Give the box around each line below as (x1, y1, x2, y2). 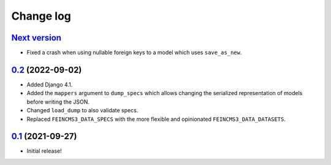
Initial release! (26, 147, 62, 155)
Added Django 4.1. (26, 80, 73, 88)
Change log (11, 9, 72, 23)
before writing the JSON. (26, 98, 90, 106)
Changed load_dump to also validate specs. (26, 107, 139, 114)
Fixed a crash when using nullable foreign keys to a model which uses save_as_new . (26, 49, 242, 56)
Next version (11, 33, 61, 43)
